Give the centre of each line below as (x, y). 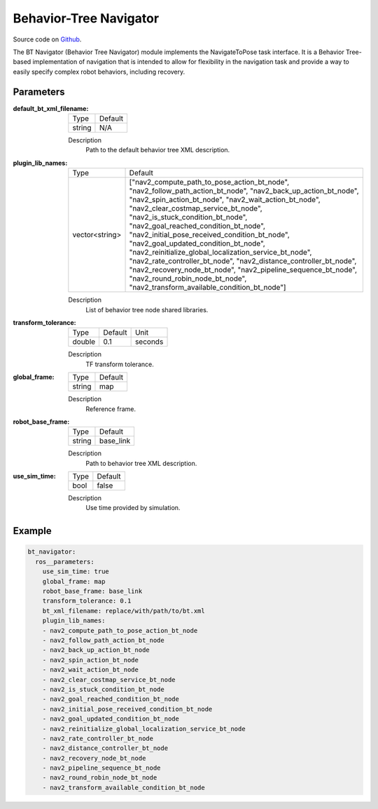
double (84, 342)
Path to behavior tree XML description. (141, 463)
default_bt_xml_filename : (51, 108)
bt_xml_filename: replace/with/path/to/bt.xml (124, 611)
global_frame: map (74, 581)
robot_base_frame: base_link (92, 591)
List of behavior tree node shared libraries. (147, 309)
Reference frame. (111, 409)
